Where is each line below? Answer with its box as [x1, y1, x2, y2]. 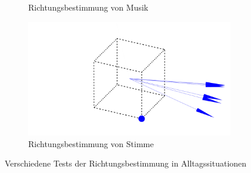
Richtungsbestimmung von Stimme [28, 137, 154, 149]
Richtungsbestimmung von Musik [28, 1, 149, 13]
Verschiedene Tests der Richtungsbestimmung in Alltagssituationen [5, 157, 247, 169]
